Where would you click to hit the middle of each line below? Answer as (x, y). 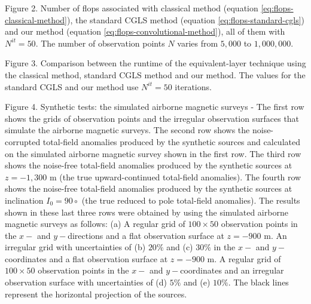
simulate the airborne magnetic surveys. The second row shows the (127, 130)
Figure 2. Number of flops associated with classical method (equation (132, 8)
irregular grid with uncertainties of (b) (75, 247)
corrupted (23, 141)
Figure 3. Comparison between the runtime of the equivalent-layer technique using (155, 63)
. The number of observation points (100, 43)
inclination (24, 200)
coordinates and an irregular (232, 270)
